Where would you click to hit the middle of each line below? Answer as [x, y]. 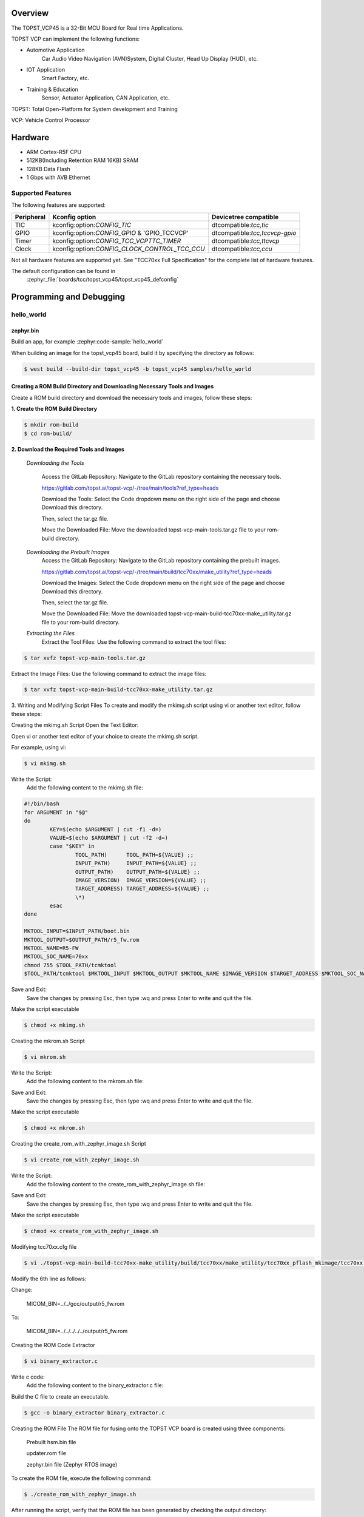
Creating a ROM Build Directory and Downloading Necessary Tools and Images [113, 387]
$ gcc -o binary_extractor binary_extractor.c [94, 1413]
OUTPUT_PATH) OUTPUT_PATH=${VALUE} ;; [137, 872]
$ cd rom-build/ [48, 433]
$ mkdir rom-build [51, 425]
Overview [30, 13]
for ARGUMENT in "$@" [56, 812]
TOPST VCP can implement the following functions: [76, 39]
